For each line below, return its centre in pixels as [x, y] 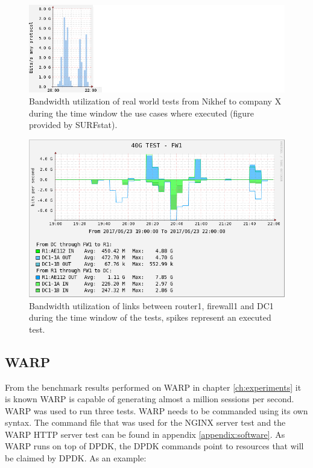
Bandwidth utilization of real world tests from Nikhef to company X [155, 101]
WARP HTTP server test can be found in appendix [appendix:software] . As [145, 434]
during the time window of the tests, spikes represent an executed [150, 317]
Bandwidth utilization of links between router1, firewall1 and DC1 [151, 305]
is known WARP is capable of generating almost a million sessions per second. [150, 399]
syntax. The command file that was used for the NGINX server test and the [145, 422]
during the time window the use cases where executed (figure [141, 113]
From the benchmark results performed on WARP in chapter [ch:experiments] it [153, 387]
